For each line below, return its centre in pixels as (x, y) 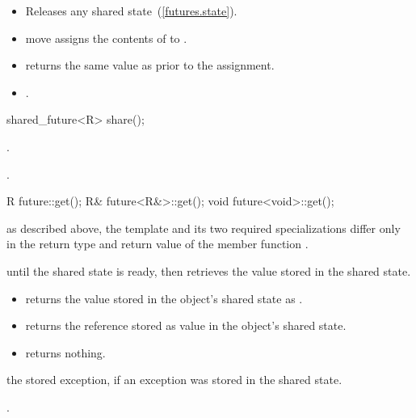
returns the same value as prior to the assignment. (150, 65)
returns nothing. (65, 352)
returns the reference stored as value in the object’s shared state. (186, 325)
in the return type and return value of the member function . (158, 244)
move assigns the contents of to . (106, 38)
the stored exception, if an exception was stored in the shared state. (174, 380)
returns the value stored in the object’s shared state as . (164, 298)
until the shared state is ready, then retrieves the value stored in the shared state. (209, 270)
